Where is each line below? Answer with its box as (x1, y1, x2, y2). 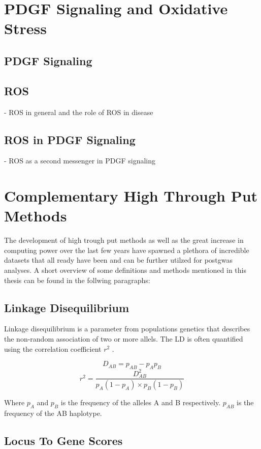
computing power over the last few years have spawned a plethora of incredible (4, 244, 249, 255)
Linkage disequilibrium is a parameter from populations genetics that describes (4, 323, 250, 334)
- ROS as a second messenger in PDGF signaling (4, 155, 155, 166)
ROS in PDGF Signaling (4, 131, 136, 147)
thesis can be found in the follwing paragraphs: (4, 274, 150, 285)
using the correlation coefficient (4, 343, 102, 354)
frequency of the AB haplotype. (4, 408, 102, 418)
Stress (4, 18, 47, 39)
